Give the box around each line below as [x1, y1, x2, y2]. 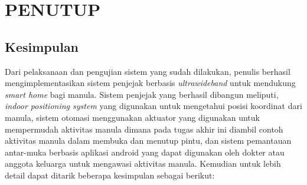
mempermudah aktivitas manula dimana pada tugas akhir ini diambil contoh [5, 123, 283, 135]
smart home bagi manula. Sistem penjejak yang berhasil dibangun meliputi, [5, 88, 279, 100]
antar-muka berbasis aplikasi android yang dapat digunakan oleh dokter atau [5, 146, 285, 158]
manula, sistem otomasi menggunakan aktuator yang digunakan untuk [5, 111, 260, 123]
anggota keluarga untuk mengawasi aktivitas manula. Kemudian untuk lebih [5, 157, 281, 170]
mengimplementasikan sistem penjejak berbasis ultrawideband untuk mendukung [5, 77, 296, 89]
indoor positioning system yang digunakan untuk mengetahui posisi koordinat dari [5, 100, 302, 112]
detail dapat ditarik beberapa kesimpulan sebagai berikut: [5, 169, 215, 181]
